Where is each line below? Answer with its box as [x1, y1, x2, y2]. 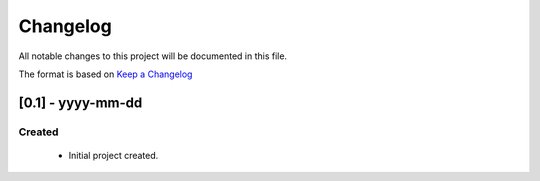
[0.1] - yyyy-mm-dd [18, 94, 143, 111]
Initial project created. [68, 149, 159, 161]
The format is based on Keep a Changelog [18, 68, 193, 80]
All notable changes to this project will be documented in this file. [18, 50, 288, 62]
